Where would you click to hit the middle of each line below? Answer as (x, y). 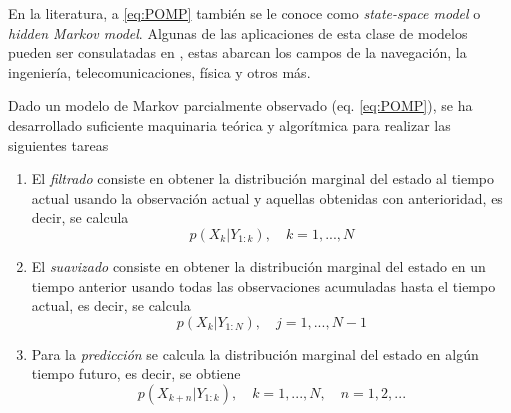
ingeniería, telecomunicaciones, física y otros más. (159, 71)
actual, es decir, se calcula (111, 305)
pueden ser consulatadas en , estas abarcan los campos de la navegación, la (237, 52)
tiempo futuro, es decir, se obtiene (136, 373)
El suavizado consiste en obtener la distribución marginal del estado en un (258, 265)
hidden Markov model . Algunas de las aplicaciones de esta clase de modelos (238, 32)
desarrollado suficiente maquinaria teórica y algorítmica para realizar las (229, 124)
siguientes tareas (58, 144)
